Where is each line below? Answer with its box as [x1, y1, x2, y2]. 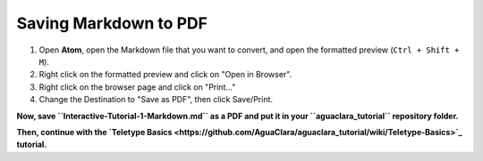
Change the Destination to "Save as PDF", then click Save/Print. [38, 94, 273, 105]
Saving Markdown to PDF [16, 13, 208, 33]
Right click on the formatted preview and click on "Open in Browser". [38, 69, 292, 80]
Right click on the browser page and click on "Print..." [38, 81, 236, 93]
